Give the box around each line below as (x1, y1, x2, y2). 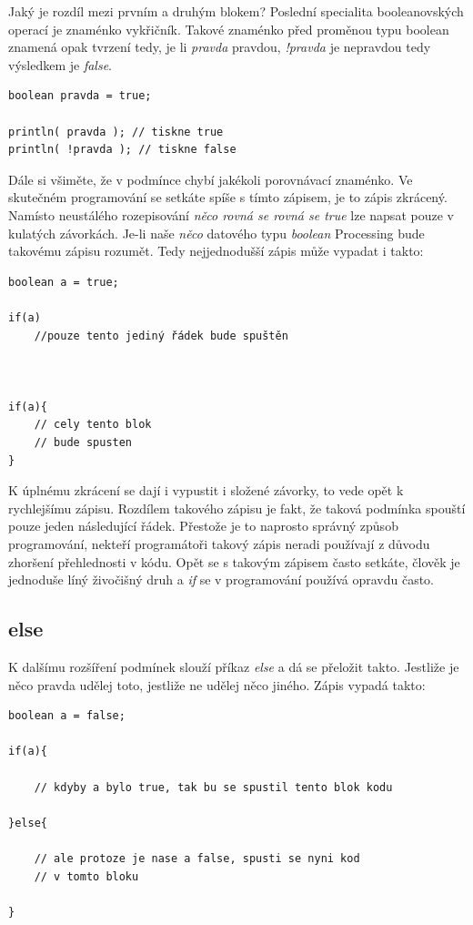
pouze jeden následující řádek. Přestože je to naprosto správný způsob (8, 516, 398, 535)
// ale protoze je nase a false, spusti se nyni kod (34, 851, 360, 865)
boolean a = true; (8, 275, 119, 289)
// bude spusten (34, 436, 133, 450)
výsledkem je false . (8, 55, 113, 74)
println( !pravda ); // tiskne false (8, 143, 236, 157)
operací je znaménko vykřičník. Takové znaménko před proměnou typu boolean (8, 19, 449, 38)
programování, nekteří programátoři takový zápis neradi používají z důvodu (8, 534, 430, 554)
